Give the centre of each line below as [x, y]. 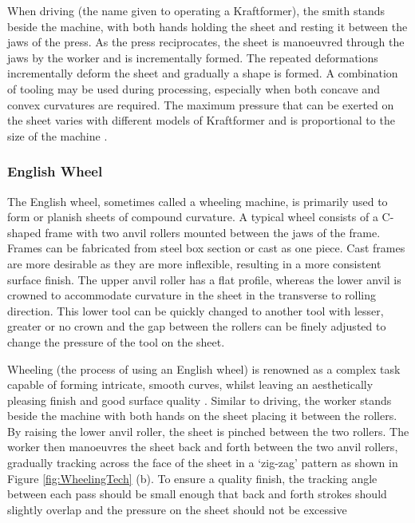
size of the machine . [57, 135]
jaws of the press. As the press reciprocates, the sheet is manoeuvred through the [206, 42]
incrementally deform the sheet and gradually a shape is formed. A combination [203, 73]
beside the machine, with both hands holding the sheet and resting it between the [207, 26]
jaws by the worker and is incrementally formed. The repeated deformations [193, 57]
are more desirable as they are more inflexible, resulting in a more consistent [194, 263]
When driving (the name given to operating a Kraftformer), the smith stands [196, 10]
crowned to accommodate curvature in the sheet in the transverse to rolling [192, 295]
